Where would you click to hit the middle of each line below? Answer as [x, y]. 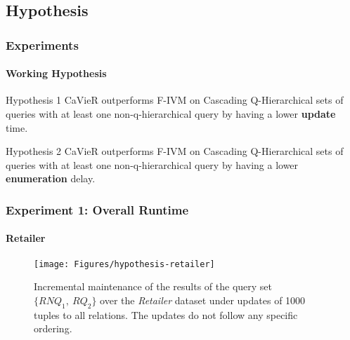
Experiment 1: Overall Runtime [97, 209]
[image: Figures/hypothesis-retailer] [124, 264]
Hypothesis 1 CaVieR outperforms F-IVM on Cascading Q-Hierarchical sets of [175, 100]
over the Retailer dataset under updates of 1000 [203, 300]
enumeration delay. [51, 178]
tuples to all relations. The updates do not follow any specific [166, 314]
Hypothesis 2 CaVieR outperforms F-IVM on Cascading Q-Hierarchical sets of [175, 151]
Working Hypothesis [56, 73]
